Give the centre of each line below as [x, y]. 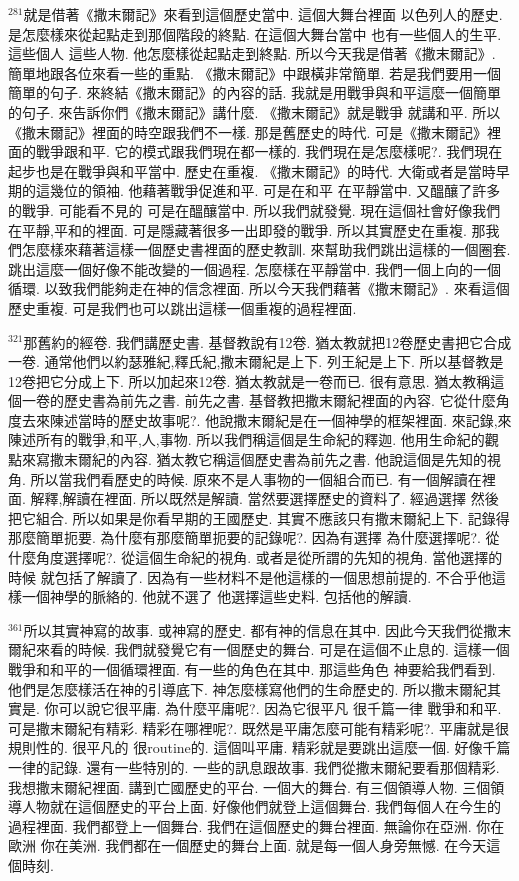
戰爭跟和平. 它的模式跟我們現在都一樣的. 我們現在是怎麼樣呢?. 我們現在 [269, 151]
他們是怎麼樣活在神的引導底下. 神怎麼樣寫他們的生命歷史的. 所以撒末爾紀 [248, 688]
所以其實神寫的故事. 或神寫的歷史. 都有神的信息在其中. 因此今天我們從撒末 [267, 629]
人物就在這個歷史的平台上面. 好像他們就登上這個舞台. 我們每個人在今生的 [261, 806]
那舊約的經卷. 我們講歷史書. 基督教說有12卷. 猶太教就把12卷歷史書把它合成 [267, 341]
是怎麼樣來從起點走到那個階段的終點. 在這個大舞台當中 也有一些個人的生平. [255, 33]
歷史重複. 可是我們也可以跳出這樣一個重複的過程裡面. [182, 307]
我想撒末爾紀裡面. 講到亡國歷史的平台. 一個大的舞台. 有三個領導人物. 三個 [249, 786]
